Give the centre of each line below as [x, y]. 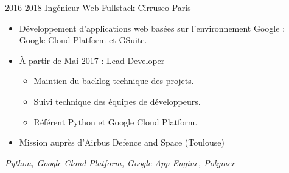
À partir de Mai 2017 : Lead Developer [92, 60]
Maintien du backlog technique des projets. [114, 81]
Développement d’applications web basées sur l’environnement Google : [152, 28]
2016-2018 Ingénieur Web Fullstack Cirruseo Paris [98, 7]
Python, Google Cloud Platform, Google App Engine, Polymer [120, 162]
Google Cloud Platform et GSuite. [83, 40]
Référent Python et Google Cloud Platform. [116, 122]
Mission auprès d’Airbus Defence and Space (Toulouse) [122, 142]
